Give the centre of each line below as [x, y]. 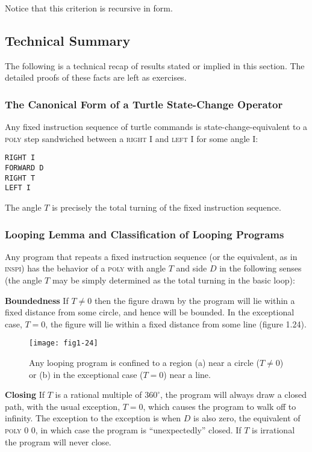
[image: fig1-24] [64, 343]
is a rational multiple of [98, 395]
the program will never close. [58, 441]
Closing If [25, 395]
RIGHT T [20, 178]
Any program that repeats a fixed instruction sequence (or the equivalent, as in [151, 256]
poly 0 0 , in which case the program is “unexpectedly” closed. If [123, 430]
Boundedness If [37, 300]
